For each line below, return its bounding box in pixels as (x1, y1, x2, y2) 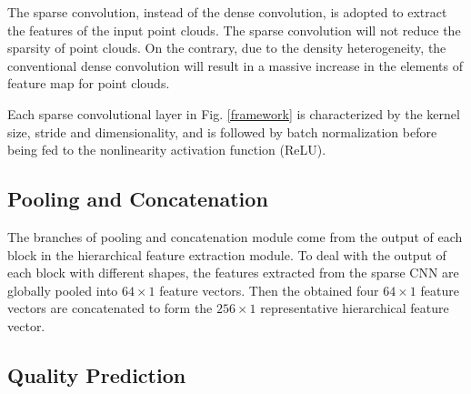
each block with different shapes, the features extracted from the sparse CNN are (7, 263, 459, 282)
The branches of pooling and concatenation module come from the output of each (7, 227, 463, 246)
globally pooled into (7, 280, 118, 299)
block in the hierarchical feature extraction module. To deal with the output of (7, 245, 446, 264)
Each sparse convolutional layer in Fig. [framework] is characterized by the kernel (7, 104, 460, 123)
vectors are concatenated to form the (7, 298, 213, 318)
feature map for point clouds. (7, 74, 170, 93)
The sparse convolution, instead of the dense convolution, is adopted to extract (7, 3, 447, 21)
